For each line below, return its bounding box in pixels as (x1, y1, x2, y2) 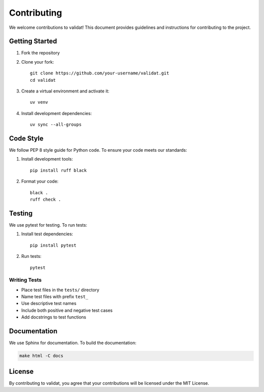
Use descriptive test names (21, 300, 77, 306)
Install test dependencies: (21, 231, 73, 237)
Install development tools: (21, 156, 73, 162)
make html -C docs (19, 353, 64, 359)
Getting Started (9, 37, 57, 46)
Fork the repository (21, 50, 60, 56)
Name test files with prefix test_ (21, 294, 88, 300)
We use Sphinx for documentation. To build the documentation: (9, 340, 136, 346)
